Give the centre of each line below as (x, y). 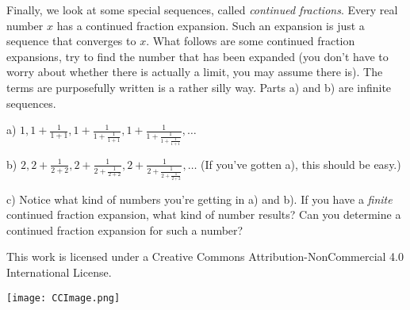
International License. (59, 272)
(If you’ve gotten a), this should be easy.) (301, 164)
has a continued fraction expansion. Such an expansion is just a (211, 25)
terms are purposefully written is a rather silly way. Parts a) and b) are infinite (199, 87)
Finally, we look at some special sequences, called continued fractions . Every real (202, 10)
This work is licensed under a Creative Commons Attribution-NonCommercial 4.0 (205, 256)
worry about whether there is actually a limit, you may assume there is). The (195, 72)
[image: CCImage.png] (63, 298)
